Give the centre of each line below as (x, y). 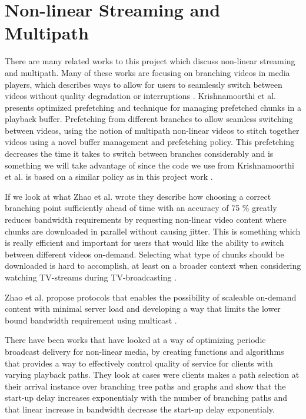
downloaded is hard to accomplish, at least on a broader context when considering (153, 265)
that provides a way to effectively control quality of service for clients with (139, 363)
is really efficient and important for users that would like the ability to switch (144, 243)
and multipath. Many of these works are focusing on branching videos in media (147, 72)
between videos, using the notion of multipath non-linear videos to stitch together (152, 130)
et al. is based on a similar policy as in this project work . (109, 176)
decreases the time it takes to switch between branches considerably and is (139, 154)
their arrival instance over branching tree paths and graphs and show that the (145, 386)
